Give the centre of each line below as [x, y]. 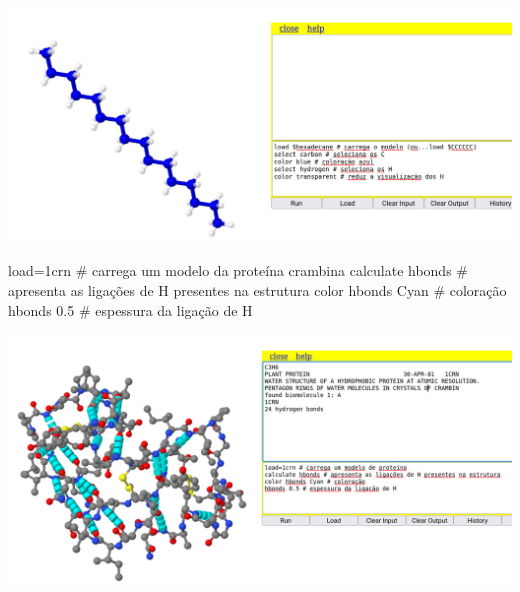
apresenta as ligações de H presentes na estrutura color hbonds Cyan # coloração [257, 289]
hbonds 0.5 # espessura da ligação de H [130, 309]
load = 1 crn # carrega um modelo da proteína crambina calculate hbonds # [238, 270]
